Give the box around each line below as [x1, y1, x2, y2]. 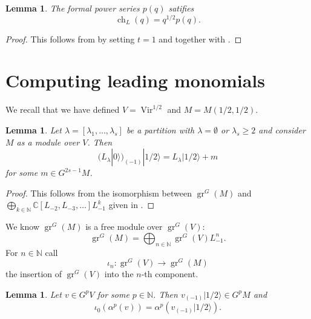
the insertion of [5, 267, 62, 280]
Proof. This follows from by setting [5, 32, 135, 45]
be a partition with [126, 123, 195, 136]
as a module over [16, 135, 80, 148]
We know [5, 220, 39, 233]
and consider [258, 123, 306, 136]
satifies [168, 2, 194, 14]
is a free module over [85, 220, 163, 233]
